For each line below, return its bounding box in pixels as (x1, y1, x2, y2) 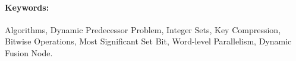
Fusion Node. (5, 46, 53, 59)
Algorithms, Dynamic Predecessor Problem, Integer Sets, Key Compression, (5, 23, 281, 36)
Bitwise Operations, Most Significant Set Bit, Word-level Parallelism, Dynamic (5, 35, 292, 47)
